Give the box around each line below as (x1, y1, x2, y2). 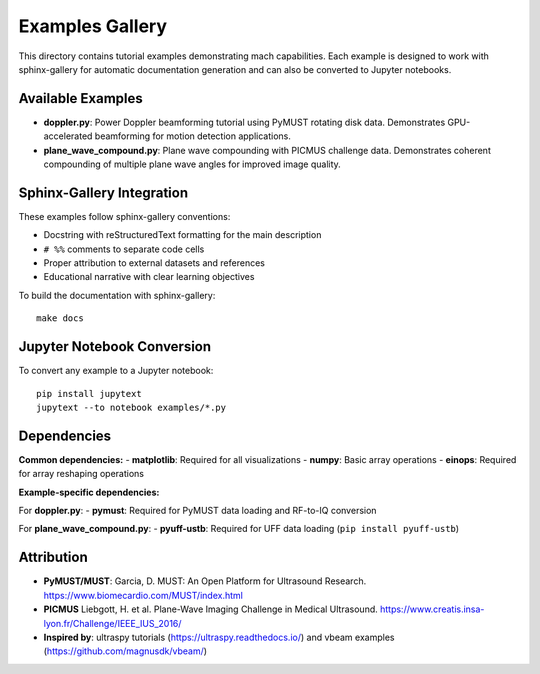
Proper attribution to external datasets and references (43, 257, 265, 269)
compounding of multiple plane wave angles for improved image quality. (43, 158, 342, 170)
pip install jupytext (36, 388, 142, 399)
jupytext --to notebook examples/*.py (36, 401, 227, 413)
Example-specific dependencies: (18, 486, 160, 498)
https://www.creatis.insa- (380, 603, 485, 615)
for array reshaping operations (18, 468, 145, 480)
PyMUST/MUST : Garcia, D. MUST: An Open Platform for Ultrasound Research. (43, 575, 367, 587)
